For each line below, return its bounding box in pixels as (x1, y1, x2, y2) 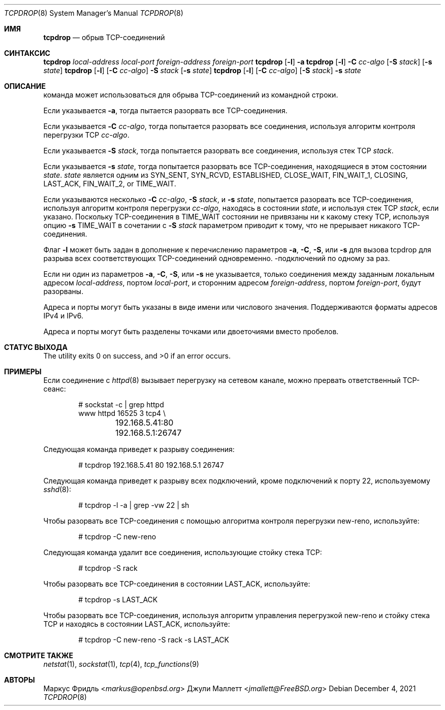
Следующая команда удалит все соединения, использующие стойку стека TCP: (43, 548, 322, 557)
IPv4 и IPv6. (43, 311, 83, 320)
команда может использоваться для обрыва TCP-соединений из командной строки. (43, 90, 338, 99)
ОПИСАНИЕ (4, 82, 46, 90)
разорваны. (43, 287, 84, 296)
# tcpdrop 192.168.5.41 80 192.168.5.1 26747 (78, 461, 224, 469)
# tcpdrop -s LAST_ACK (78, 595, 158, 604)
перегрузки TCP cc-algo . (43, 131, 130, 139)
